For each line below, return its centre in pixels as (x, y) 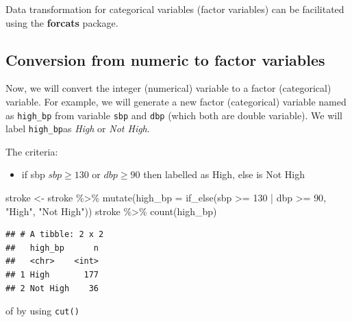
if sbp (33, 174)
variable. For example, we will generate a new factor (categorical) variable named (176, 101)
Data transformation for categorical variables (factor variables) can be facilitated (175, 9)
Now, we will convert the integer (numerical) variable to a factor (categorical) (168, 88)
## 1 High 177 (52, 275)
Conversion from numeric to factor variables (165, 59)
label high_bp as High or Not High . (78, 128)
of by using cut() (42, 311)
